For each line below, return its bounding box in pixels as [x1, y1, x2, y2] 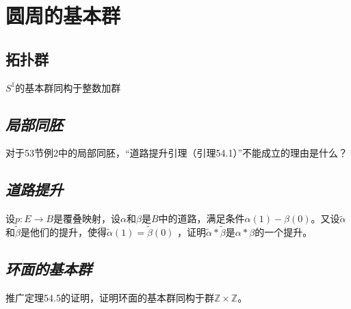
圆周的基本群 [5, 1, 121, 29]
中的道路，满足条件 [158, 211, 245, 226]
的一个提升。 [255, 224, 313, 239]
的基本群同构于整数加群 [15, 80, 121, 94]
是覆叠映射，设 [53, 211, 120, 226]
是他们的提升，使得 [20, 224, 107, 239]
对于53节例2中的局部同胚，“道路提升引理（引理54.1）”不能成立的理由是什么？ [5, 146, 348, 160]
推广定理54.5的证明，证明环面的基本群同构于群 [5, 290, 214, 304]
